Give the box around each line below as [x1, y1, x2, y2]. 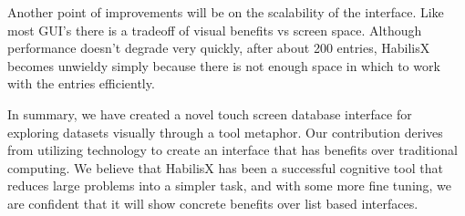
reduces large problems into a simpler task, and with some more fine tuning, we [7, 176, 452, 195]
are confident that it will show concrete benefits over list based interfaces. [7, 193, 418, 212]
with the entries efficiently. [7, 74, 155, 93]
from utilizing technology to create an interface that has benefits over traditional [7, 140, 458, 159]
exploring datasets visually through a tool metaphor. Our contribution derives [7, 122, 443, 141]
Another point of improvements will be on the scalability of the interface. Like [7, 3, 444, 21]
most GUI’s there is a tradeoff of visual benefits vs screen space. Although [7, 20, 422, 39]
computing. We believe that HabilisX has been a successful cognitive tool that [7, 158, 443, 177]
